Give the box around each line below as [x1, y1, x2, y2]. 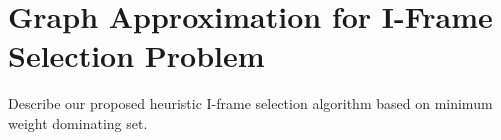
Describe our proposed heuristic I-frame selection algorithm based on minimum [8, 93, 493, 114]
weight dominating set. [8, 112, 148, 133]
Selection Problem [8, 35, 265, 76]
